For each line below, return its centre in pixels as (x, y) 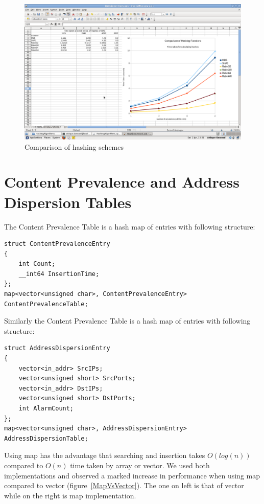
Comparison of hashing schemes (74, 146)
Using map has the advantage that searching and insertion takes (105, 455)
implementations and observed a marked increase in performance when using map (132, 475)
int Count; (37, 264)
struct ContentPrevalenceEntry (57, 244)
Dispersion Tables (68, 202)
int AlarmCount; (46, 408)
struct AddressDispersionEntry (57, 348)
